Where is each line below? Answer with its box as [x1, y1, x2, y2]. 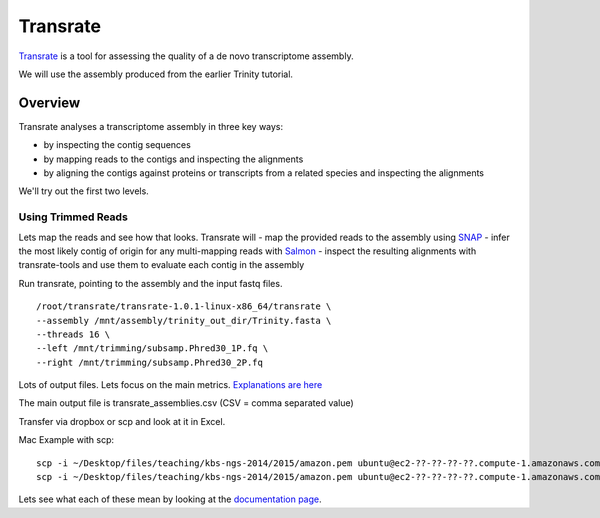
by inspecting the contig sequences [43, 139, 192, 151]
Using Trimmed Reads [18, 210, 129, 224]
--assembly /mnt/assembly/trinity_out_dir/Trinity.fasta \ [36, 315, 332, 326]
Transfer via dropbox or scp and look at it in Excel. [18, 415, 226, 427]
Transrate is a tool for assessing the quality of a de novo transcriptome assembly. [18, 50, 354, 62]
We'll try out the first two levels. [18, 185, 149, 197]
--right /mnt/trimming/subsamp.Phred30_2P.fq [36, 356, 264, 368]
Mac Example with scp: [18, 434, 115, 446]
